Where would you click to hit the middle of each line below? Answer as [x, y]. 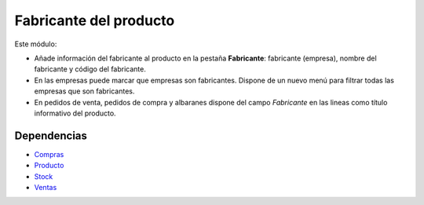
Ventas [46, 187]
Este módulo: [36, 44]
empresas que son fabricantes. [84, 91]
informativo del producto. [75, 113]
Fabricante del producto [95, 20]
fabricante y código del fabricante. [90, 69]
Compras [49, 154]
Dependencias [51, 135]
